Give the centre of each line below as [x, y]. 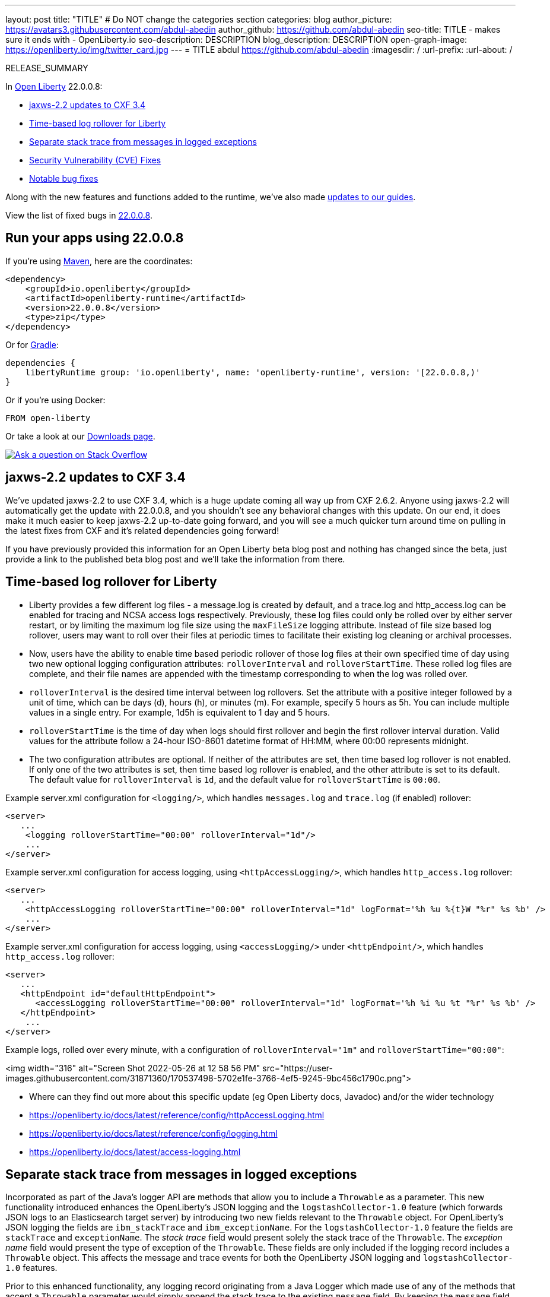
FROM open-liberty [48, 418]
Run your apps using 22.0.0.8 [95, 238]
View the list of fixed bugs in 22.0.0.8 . [79, 215]
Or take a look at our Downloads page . [80, 436]
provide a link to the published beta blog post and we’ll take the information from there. [175, 559]
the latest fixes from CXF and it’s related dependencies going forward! [142, 530]
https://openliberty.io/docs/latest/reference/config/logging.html [153, 1133]
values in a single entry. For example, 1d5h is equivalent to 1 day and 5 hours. [179, 712]
